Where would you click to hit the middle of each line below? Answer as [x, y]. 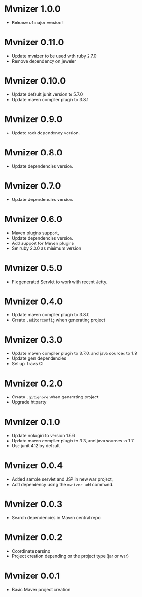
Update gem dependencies [39, 358]
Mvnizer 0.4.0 [34, 301]
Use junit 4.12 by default [36, 446]
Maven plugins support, [35, 233]
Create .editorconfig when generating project [58, 320]
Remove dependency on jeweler [44, 61]
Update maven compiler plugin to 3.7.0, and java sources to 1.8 [74, 354]
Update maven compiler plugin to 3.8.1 [50, 99]
